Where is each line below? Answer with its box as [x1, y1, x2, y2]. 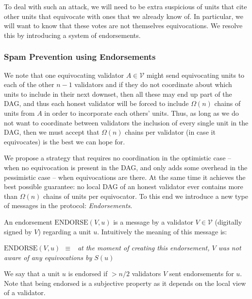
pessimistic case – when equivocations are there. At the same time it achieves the [4, 172, 246, 182]
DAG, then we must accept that [4, 127, 100, 137]
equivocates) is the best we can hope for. [4, 136, 125, 146]
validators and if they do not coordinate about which [74, 79, 232, 89]
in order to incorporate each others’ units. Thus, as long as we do [44, 107, 239, 118]
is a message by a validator [113, 216, 193, 227]
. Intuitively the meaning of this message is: [97, 226, 227, 236]
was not [218, 243, 241, 253]
